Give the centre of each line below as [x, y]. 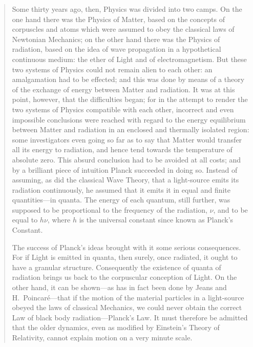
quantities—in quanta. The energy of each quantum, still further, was [121, 200]
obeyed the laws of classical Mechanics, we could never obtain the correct [127, 307]
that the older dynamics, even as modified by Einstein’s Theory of [116, 327]
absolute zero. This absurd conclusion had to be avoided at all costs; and [126, 159]
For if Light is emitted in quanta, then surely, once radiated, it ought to [125, 257]
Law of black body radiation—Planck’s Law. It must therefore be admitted [130, 317]
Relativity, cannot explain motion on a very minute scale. [102, 337]
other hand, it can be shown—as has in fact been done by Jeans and [119, 287]
